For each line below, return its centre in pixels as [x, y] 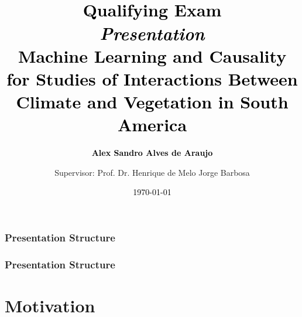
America [152, 125]
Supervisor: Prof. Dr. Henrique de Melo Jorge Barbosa [152, 172]
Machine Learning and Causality [152, 55]
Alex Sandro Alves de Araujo [152, 153]
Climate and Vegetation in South [152, 102]
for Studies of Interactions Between [152, 78]
